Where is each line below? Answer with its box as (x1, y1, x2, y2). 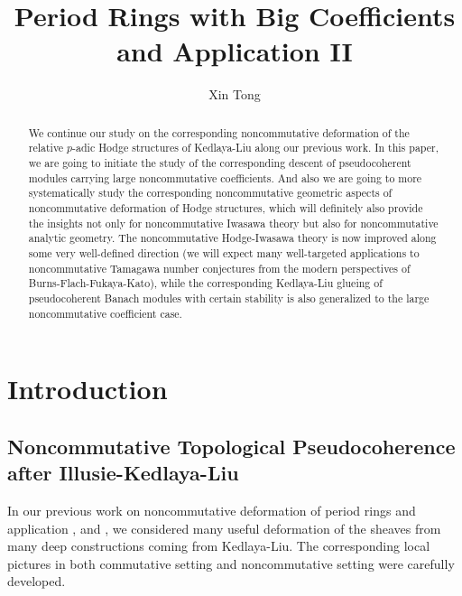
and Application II (116, 33, 353, 70)
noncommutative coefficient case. (28, 305, 182, 321)
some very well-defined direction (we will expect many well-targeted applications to (28, 245, 420, 260)
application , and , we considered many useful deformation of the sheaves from (7, 518, 441, 537)
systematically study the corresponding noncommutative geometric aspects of (28, 185, 393, 200)
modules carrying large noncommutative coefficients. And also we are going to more (28, 170, 422, 185)
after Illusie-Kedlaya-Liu (7, 459, 239, 487)
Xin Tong (208, 85, 261, 104)
